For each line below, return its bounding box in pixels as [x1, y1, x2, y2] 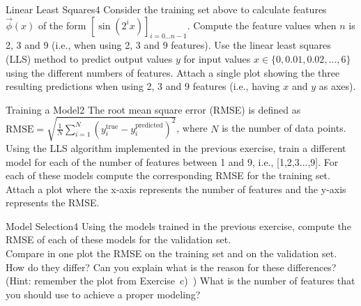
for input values [183, 51, 251, 66]
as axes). [318, 79, 356, 93]
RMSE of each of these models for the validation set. [6, 232, 231, 247]
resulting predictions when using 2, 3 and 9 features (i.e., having [6, 79, 280, 93]
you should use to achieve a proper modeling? [6, 286, 201, 301]
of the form [38, 17, 86, 32]
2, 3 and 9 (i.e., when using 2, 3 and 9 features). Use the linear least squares [6, 38, 331, 52]
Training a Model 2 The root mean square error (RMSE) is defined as [6, 102, 301, 116]
